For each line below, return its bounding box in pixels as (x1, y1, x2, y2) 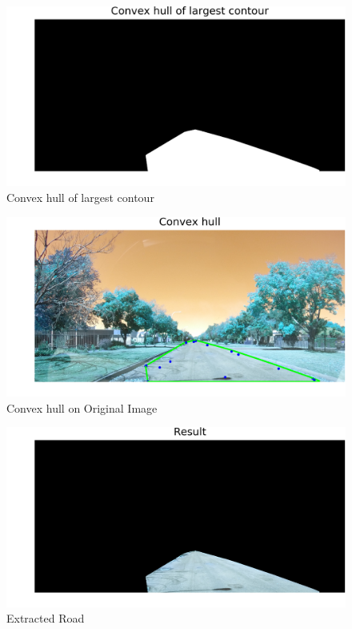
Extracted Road (6, 610, 85, 627)
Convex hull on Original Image (6, 399, 158, 416)
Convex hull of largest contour (6, 189, 154, 206)
